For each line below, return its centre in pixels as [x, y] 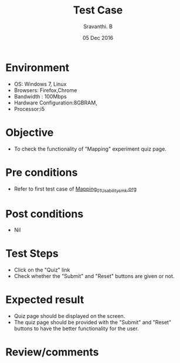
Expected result [45, 300]
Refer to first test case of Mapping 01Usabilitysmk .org [75, 189]
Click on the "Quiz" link [42, 270]
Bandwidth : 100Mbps [40, 96]
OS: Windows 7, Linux [40, 84]
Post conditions [45, 214]
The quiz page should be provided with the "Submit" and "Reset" [92, 323]
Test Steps [32, 254]
